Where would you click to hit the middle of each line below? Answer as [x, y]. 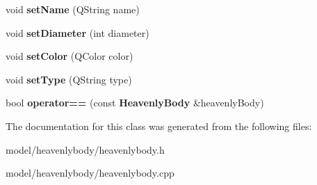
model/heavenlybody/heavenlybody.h [85, 149]
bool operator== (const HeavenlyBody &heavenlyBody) [135, 103]
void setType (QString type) [69, 79]
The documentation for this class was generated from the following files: [159, 126]
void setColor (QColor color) [70, 56]
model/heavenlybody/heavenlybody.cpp [90, 173]
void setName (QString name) [73, 9]
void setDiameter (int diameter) [78, 32]
